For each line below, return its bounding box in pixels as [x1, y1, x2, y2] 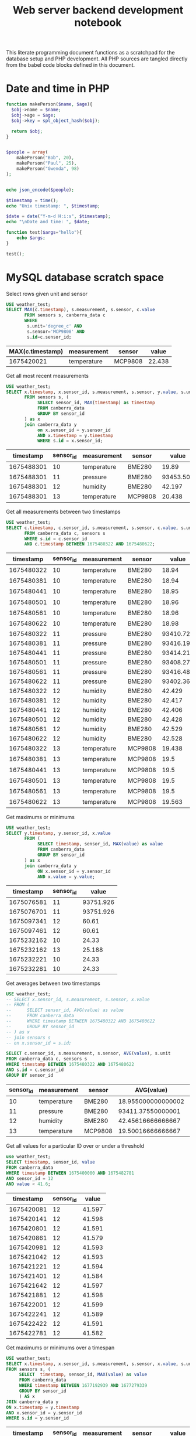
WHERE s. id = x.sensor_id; [37, 438, 103, 444]
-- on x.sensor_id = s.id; [6, 1040, 72, 1046]
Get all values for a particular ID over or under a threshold [6, 1142, 145, 1150]
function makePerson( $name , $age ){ [6, 101, 93, 107]
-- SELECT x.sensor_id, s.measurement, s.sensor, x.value [6, 997, 150, 1002]
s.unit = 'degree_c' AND [27, 323, 82, 329]
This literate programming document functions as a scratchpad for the [6, 49, 175, 56]
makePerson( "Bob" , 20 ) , [16, 155, 75, 161]
